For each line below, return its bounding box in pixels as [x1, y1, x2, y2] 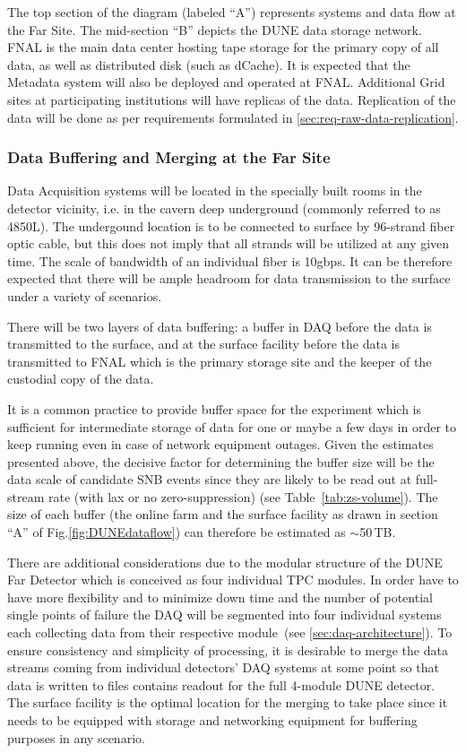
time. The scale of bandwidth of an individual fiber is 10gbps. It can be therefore [7, 251, 453, 270]
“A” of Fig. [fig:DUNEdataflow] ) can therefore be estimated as [7, 523, 346, 541]
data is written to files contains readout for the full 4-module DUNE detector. [7, 675, 436, 694]
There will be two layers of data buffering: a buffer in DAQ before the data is [7, 316, 432, 335]
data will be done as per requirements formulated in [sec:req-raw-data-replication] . [7, 108, 459, 126]
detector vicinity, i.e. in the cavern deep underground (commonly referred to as [7, 198, 441, 217]
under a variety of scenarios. [7, 286, 162, 305]
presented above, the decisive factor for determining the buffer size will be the [7, 452, 435, 471]
